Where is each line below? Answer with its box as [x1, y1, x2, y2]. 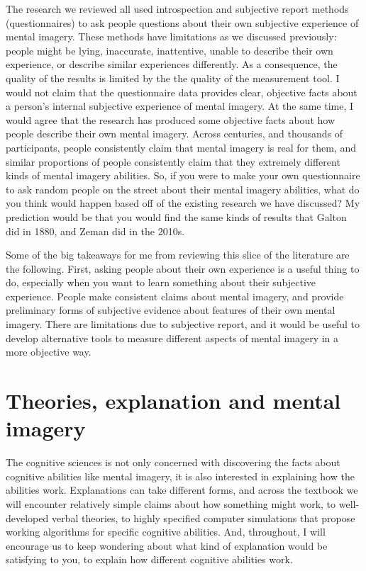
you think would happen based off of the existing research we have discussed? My [6, 196, 360, 210]
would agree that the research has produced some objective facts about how [6, 112, 335, 127]
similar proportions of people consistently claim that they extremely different [6, 154, 340, 169]
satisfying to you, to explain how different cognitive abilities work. [6, 552, 293, 567]
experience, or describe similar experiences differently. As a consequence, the [6, 57, 338, 72]
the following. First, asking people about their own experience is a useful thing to [6, 261, 360, 276]
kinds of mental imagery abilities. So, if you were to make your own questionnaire [6, 168, 360, 183]
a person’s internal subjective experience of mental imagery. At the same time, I [6, 98, 354, 113]
